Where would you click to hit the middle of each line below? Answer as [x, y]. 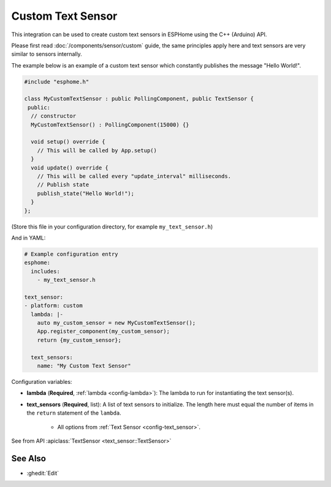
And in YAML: [29, 238]
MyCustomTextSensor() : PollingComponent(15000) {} [110, 125]
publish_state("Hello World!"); [86, 193]
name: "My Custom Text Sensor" [84, 366]
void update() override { [70, 168]
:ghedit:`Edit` [43, 473]
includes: [46, 271]
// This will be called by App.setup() [97, 150]
